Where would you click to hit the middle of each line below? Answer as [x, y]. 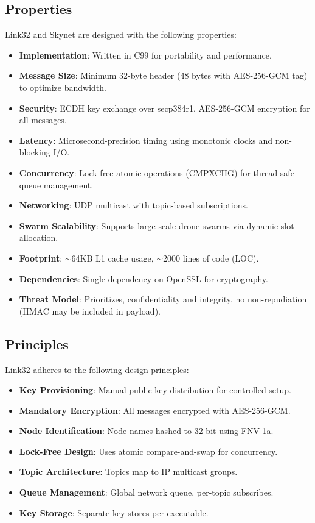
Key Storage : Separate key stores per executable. [114, 512]
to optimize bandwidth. [63, 87]
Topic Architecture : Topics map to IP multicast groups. [128, 471]
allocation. [39, 237]
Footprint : [41, 258]
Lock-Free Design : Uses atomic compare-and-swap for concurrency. [148, 451]
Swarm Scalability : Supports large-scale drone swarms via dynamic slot [157, 225]
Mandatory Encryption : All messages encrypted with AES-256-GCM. [155, 410]
